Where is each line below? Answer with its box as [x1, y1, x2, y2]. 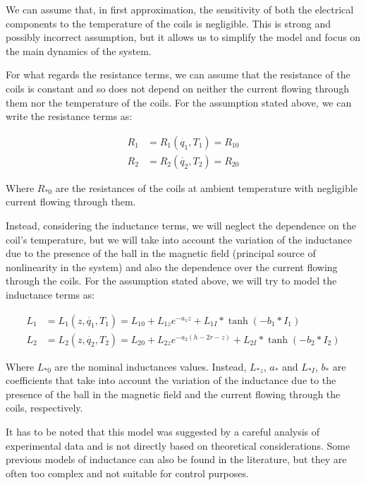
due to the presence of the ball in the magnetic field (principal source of [6, 246, 316, 261]
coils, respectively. [6, 400, 83, 415]
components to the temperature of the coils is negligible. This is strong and [6, 16, 331, 30]
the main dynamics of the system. [6, 43, 152, 58]
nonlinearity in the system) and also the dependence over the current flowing [6, 259, 338, 274]
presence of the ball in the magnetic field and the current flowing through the [6, 386, 341, 401]
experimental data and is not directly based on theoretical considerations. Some [6, 438, 350, 453]
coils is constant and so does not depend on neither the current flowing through [6, 80, 350, 95]
